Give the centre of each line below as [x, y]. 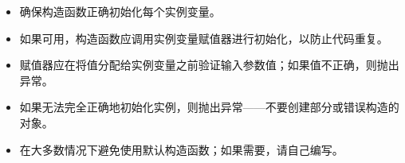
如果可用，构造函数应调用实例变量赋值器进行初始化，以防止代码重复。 [204, 38]
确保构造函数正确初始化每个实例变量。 [120, 11]
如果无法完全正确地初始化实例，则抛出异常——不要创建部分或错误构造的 [209, 107]
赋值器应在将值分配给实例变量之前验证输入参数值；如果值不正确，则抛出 [209, 65]
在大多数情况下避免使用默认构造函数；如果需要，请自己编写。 [181, 149]
